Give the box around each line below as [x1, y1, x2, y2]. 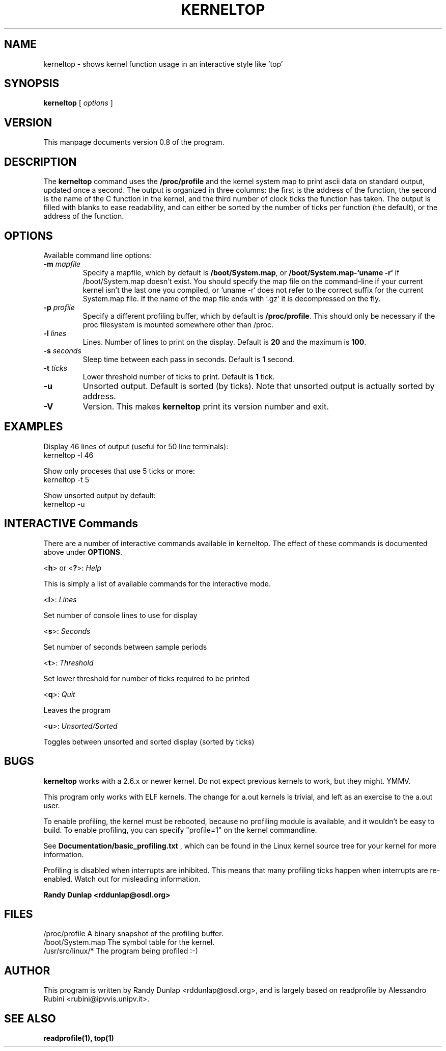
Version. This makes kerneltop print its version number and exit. [82, 401, 329, 412]
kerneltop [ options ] [43, 98, 113, 108]
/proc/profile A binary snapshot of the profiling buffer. [43, 929, 224, 938]
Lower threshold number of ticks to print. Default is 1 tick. [82, 372, 275, 381]
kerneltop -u [43, 499, 85, 508]
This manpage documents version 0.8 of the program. [43, 138, 225, 147]
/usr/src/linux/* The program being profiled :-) [43, 946, 198, 956]
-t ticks [43, 363, 68, 372]
